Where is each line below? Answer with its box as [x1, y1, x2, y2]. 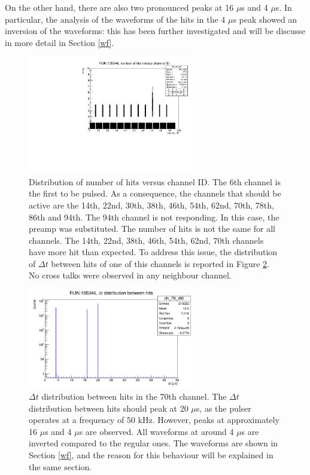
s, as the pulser [196, 402, 251, 414]
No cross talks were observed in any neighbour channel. [29, 269, 232, 281]
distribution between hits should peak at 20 [29, 402, 189, 414]
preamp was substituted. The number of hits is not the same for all [29, 222, 276, 235]
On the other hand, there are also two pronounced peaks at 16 [5, 1, 234, 13]
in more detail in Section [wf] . [5, 36, 114, 48]
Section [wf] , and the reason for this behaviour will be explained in [29, 449, 273, 461]
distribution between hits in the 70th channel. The [41, 390, 227, 403]
